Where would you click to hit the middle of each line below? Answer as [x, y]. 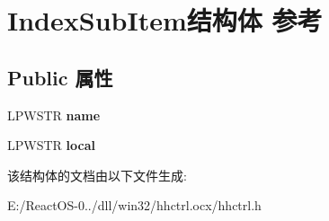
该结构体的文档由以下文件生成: [97, 175]
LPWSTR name [54, 115]
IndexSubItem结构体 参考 [165, 20]
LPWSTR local [51, 145]
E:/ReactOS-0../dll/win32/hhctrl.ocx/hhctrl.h [134, 205]
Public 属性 [60, 77]
